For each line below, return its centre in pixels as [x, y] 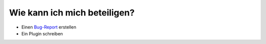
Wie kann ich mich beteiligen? [72, 13]
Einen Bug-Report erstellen [49, 27]
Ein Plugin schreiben [42, 33]
